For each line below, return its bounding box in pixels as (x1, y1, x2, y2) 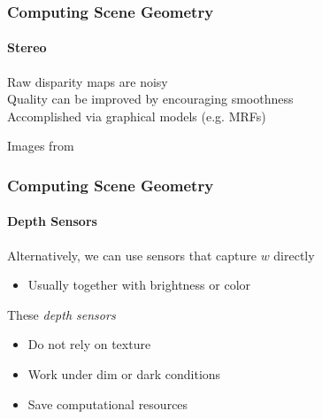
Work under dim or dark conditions (27, 365, 221, 384)
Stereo (7, 38, 47, 57)
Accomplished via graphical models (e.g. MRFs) (7, 106, 266, 125)
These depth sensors (7, 305, 116, 323)
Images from (7, 136, 74, 155)
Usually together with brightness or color (27, 275, 251, 294)
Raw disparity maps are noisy (7, 72, 168, 90)
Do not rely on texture (27, 335, 151, 353)
